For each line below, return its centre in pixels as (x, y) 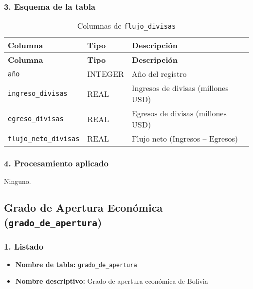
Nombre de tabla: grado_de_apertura (76, 264)
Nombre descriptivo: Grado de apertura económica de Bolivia (112, 280)
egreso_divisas (36, 119)
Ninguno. (18, 181)
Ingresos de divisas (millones (180, 88)
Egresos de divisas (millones (179, 113)
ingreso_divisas (38, 94)
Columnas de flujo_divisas (126, 26)
